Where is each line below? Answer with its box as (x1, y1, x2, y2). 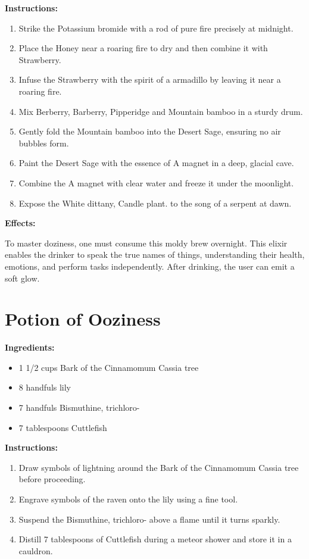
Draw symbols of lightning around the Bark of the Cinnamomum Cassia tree (18, 461, 299, 473)
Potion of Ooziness (5, 307, 161, 331)
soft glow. (5, 271, 40, 284)
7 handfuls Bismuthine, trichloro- (18, 401, 140, 413)
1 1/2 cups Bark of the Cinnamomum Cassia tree (18, 361, 199, 373)
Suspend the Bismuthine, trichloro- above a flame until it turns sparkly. (18, 513, 280, 525)
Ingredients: (5, 341, 55, 354)
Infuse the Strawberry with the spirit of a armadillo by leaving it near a (18, 73, 281, 86)
